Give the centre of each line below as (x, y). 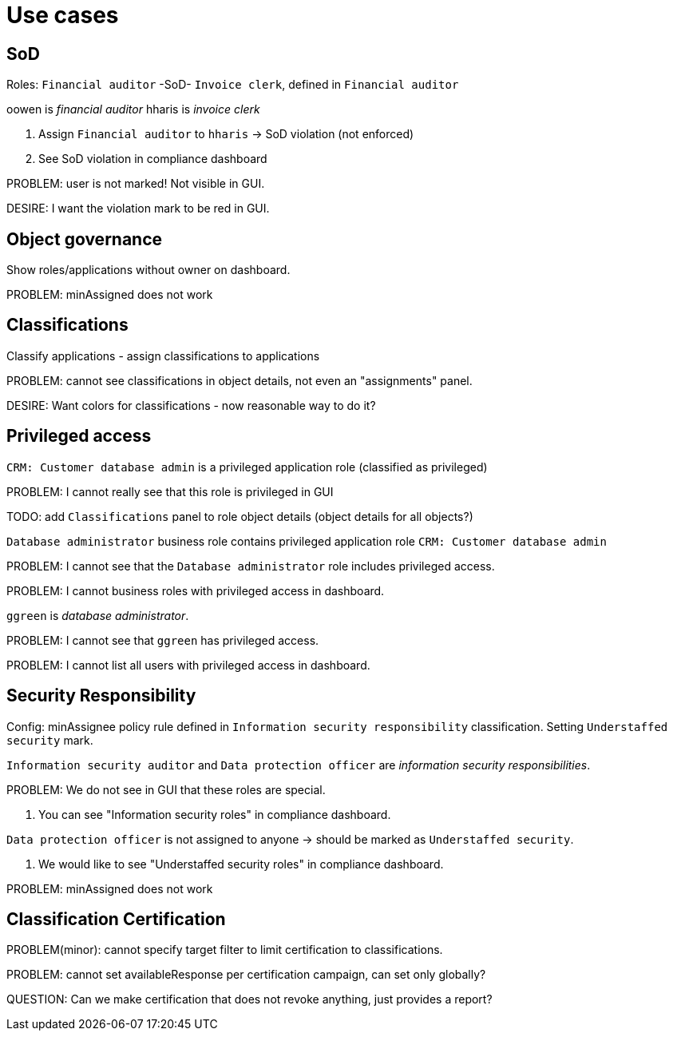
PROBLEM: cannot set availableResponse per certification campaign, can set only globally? (246, 975)
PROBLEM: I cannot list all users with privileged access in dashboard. (188, 665)
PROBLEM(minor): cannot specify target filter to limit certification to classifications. (225, 950)
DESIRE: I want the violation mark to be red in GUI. (138, 209)
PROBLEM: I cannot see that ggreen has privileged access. (163, 640)
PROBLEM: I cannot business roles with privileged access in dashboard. (196, 590)
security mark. (50, 740)
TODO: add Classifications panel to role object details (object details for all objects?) (240, 516)
